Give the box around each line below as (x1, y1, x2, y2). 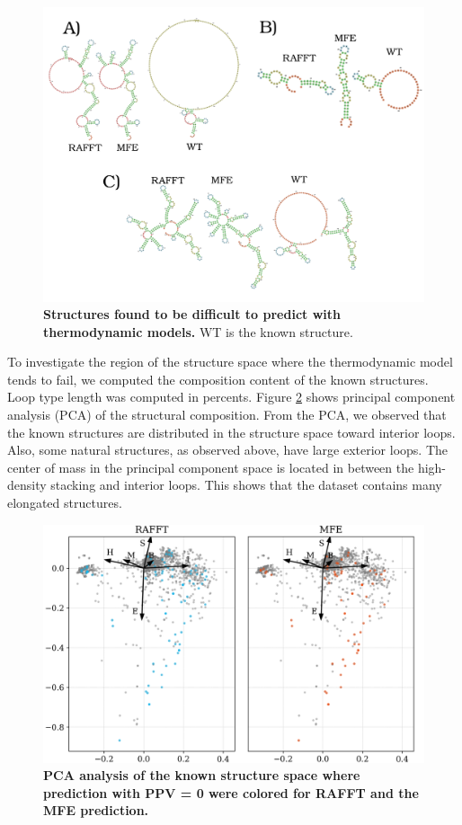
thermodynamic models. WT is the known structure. (43, 322, 353, 341)
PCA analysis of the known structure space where (43, 766, 360, 785)
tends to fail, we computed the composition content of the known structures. (7, 369, 429, 388)
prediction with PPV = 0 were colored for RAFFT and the (43, 783, 419, 802)
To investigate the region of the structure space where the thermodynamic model (7, 352, 453, 371)
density (7, 475, 47, 494)
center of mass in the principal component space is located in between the (7, 457, 414, 476)
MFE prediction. (43, 801, 149, 820)
